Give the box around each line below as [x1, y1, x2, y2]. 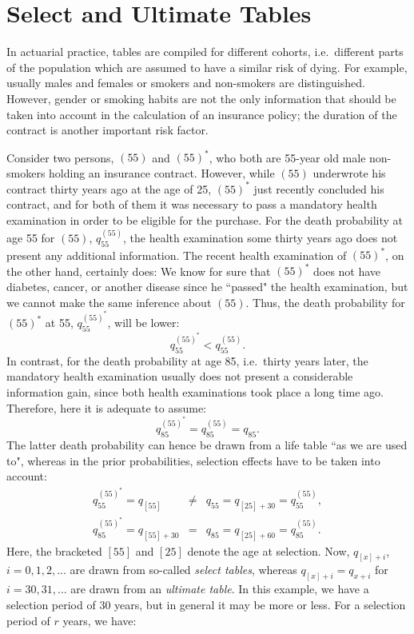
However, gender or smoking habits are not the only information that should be [6, 90, 396, 106]
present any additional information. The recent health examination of [6, 246, 347, 263]
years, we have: [62, 612, 137, 628]
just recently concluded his [253, 180, 384, 197]
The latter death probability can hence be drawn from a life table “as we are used [6, 437, 408, 453]
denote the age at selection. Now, [187, 542, 350, 559]
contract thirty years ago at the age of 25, [6, 180, 212, 197]
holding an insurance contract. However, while [49, 164, 275, 181]
